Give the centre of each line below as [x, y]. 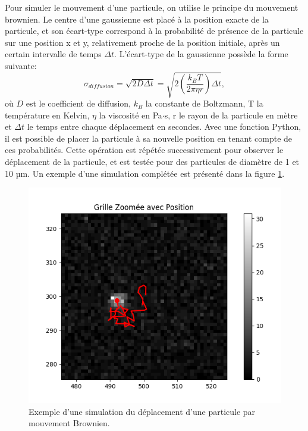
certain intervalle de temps [53, 54]
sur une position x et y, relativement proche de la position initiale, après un [142, 42]
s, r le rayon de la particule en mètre [231, 115]
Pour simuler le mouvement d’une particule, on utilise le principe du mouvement [152, 7]
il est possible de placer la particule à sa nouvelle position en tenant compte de [149, 138]
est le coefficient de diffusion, [78, 103]
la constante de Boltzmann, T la [204, 103]
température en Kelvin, [47, 115]
